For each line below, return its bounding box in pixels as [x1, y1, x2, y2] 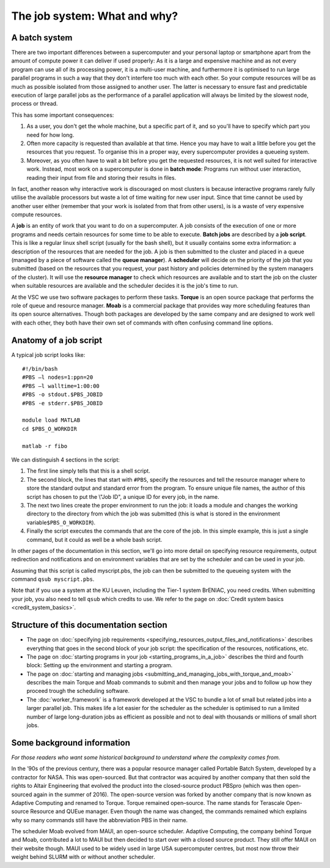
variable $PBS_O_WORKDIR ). [26, 518, 96, 526]
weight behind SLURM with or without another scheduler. [11, 853, 155, 861]
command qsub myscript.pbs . [11, 575, 95, 583]
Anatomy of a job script [11, 335, 103, 345]
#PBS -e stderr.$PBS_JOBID [22, 400, 103, 406]
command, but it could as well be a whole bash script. [26, 536, 163, 543]
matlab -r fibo [22, 443, 68, 449]
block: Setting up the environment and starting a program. [26, 662, 173, 669]
